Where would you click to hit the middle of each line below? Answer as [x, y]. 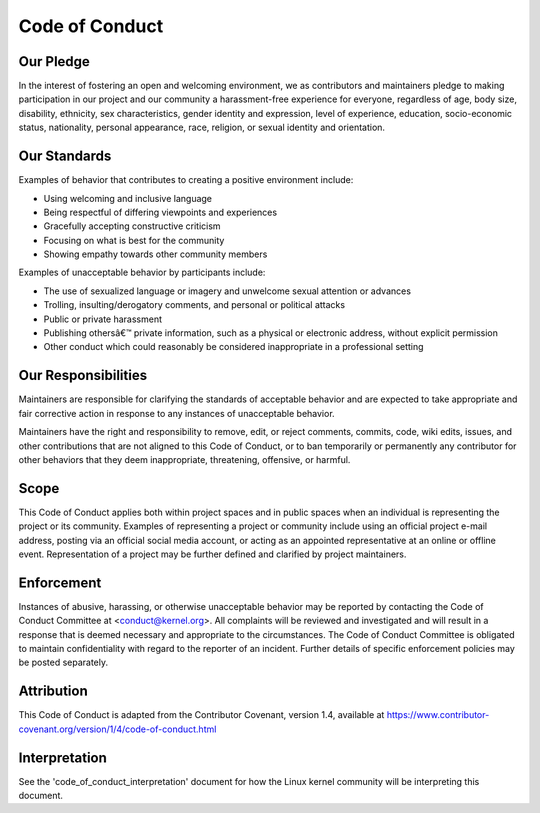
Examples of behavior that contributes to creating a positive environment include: [186, 180]
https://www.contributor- [438, 715]
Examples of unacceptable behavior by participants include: [142, 272]
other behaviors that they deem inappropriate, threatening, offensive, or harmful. [184, 459]
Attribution [53, 691]
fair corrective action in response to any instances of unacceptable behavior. [176, 413]
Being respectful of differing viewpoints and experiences [160, 212]
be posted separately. [63, 662]
